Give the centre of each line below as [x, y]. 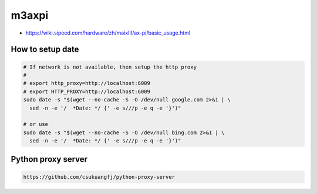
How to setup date [45, 50]
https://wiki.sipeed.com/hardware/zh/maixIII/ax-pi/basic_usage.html [108, 33]
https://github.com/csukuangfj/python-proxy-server [99, 177]
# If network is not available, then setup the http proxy [110, 67]
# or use [36, 124]
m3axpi [30, 15]
